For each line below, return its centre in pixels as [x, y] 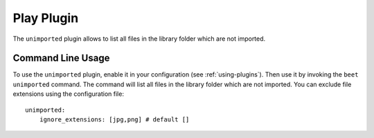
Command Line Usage [61, 58]
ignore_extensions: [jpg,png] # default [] [114, 120]
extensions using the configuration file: [69, 94]
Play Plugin [46, 18]
